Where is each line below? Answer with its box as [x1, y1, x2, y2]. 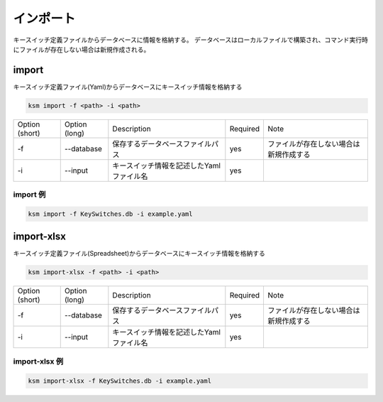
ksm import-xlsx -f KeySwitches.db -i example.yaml [28, 376, 212, 385]
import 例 [13, 190, 46, 200]
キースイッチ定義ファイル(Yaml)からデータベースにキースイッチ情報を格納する [13, 82, 243, 91]
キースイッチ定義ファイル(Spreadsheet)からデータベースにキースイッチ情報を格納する [13, 249, 266, 258]
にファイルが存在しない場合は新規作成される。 [13, 45, 150, 53]
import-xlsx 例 [13, 356, 64, 366]
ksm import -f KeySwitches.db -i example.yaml [28, 210, 193, 218]
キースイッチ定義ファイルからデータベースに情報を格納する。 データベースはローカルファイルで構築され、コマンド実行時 [13, 36, 368, 44]
